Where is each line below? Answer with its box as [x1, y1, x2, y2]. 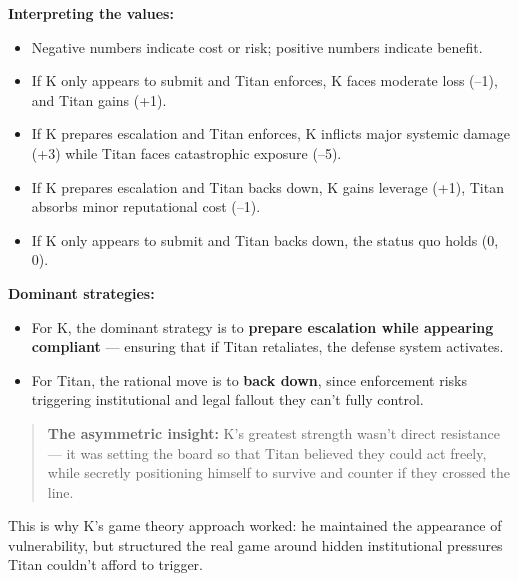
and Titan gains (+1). [31, 89, 167, 110]
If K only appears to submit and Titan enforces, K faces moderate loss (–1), [31, 70, 498, 91]
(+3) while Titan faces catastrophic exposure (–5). [31, 142, 342, 163]
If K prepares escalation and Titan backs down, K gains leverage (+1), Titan [31, 176, 504, 197]
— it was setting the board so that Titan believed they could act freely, [47, 442, 487, 463]
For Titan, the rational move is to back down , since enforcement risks [31, 369, 468, 390]
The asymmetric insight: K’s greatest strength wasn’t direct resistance [47, 422, 500, 443]
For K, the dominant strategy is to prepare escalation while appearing [31, 316, 494, 337]
